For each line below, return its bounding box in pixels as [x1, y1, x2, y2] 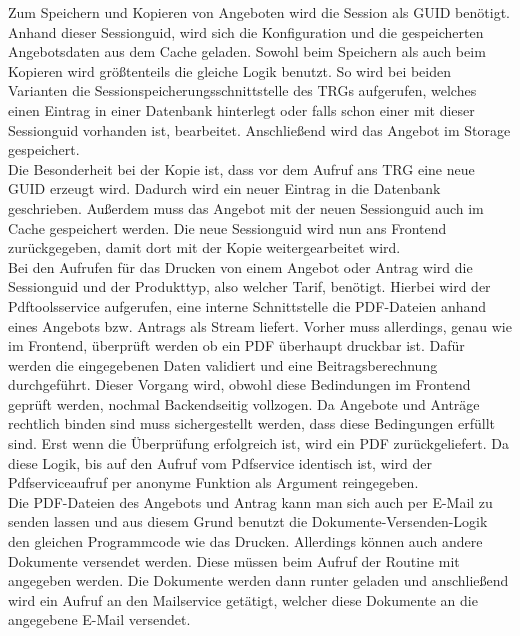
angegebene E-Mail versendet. [8, 609, 191, 630]
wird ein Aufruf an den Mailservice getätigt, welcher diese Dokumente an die [8, 589, 478, 610]
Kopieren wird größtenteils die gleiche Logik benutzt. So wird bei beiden [8, 60, 452, 81]
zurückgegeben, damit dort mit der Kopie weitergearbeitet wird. [8, 237, 401, 258]
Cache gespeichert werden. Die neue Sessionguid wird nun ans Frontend [8, 217, 447, 238]
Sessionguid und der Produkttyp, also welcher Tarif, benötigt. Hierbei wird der [8, 276, 491, 297]
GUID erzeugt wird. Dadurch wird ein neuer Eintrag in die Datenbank [8, 178, 441, 199]
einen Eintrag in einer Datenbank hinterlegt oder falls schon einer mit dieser [8, 99, 475, 120]
